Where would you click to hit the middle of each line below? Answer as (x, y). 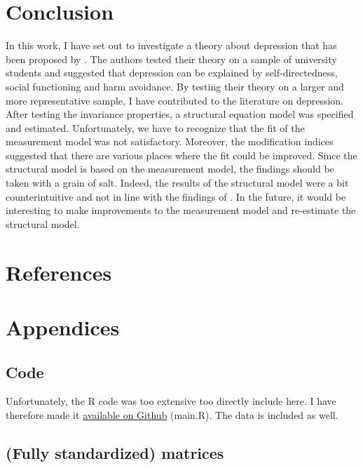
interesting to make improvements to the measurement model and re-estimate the (181, 210)
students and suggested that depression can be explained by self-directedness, (172, 73)
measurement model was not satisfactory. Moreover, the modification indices (170, 141)
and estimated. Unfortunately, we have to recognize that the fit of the (155, 127)
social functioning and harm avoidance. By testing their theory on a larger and (175, 86)
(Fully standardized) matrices (115, 452)
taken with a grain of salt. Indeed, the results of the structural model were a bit (177, 183)
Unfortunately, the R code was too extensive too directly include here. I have (171, 401)
